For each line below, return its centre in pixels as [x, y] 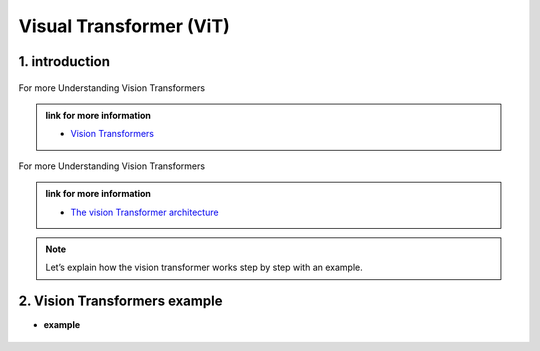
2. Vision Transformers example [120, 301]
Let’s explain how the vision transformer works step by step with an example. [204, 267]
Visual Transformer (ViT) [124, 26]
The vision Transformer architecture [144, 212]
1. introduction [64, 61]
